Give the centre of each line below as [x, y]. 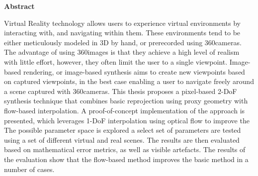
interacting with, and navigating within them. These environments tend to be [122, 33]
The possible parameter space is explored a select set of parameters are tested [123, 130]
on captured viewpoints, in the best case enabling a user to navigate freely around [129, 81]
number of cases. [29, 169]
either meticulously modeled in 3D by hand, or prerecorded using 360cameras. [123, 42]
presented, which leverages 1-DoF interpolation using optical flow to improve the [127, 120]
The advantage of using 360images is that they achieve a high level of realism [122, 52]
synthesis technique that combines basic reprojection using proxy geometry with [126, 101]
